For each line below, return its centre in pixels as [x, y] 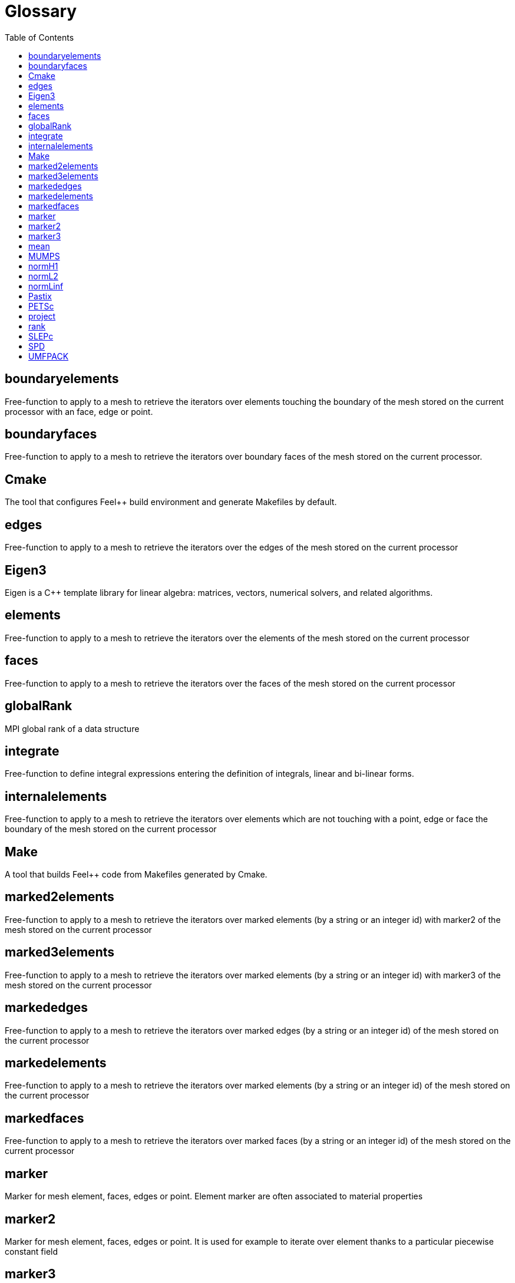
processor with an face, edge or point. [79, 411]
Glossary [41, 11]
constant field [32, 1251]
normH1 [43, 266]
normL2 [43, 276]
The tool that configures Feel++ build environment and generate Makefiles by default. [171, 502]
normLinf [46, 286]
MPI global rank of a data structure [72, 728]
